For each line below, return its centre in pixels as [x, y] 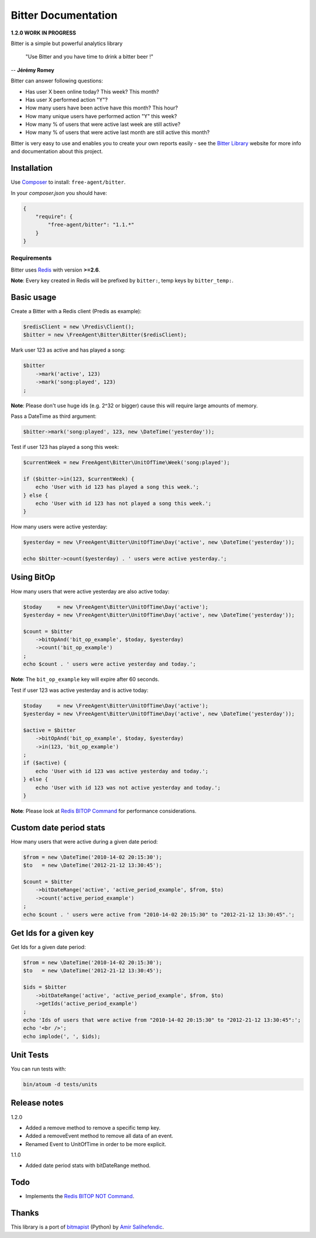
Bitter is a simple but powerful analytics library [67, 43]
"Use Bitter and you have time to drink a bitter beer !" [90, 57]
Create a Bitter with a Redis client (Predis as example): [76, 311]
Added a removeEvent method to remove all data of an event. [99, 1136]
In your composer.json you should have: [59, 193]
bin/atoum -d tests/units [60, 1085]
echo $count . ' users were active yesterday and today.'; [109, 664]
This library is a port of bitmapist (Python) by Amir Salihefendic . [87, 1227]
